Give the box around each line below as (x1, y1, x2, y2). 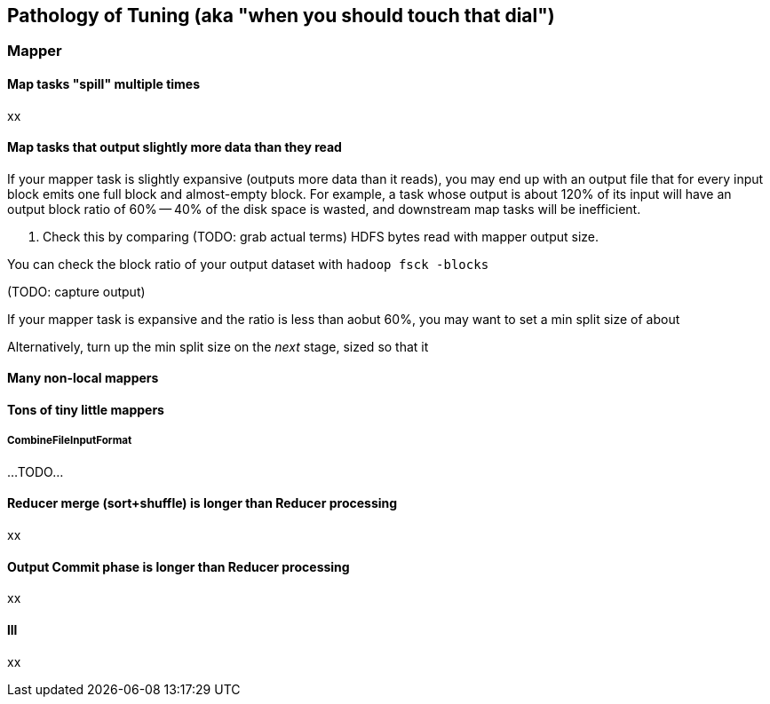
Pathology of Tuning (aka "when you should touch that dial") (7, 4, 555, 27)
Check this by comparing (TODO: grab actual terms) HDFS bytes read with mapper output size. (43, 228, 599, 244)
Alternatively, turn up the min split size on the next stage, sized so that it (7, 338, 429, 354)
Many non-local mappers (7, 370, 159, 386)
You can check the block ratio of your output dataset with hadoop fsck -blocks (7, 256, 489, 272)
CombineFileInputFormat (7, 434, 132, 447)
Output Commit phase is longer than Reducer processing (7, 558, 350, 574)
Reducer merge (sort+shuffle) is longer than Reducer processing (7, 495, 398, 511)
